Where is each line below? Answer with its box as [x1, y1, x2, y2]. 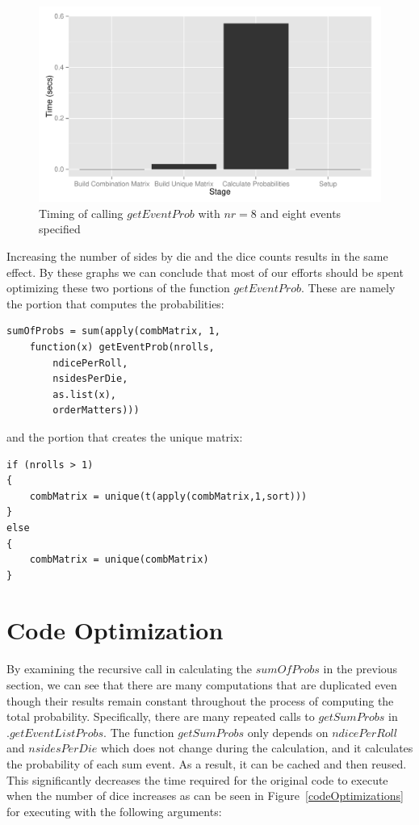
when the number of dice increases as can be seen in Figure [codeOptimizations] [6, 787, 404, 804]
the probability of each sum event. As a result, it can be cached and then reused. [6, 755, 407, 772]
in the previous [323, 660, 398, 677]
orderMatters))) [52, 404, 140, 417]
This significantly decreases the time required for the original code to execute [6, 771, 388, 788]
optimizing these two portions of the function [6, 279, 230, 296]
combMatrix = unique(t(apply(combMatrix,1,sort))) [29, 490, 308, 502]
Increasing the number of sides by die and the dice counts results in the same [6, 248, 388, 264]
